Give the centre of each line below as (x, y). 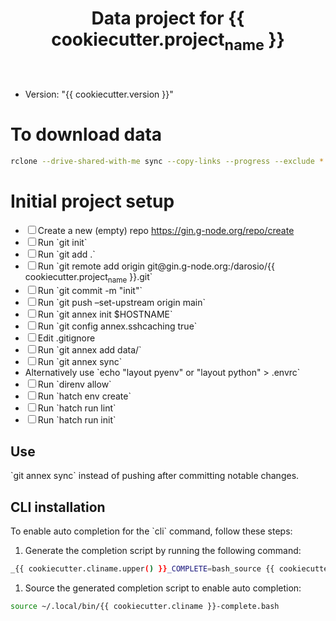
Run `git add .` (66, 254)
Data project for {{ (168, 18)
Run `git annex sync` (80, 362)
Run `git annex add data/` (89, 350)
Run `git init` (62, 242)
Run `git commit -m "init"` (90, 291)
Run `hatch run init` (77, 420)
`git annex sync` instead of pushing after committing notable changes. (155, 476)
